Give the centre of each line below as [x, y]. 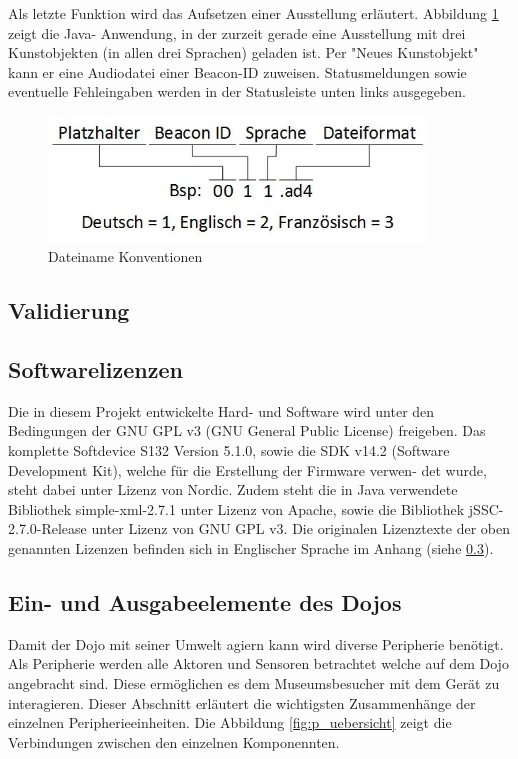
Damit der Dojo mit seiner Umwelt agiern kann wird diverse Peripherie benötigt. [256, 643]
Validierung [69, 310]
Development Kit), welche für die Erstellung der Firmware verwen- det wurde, [247, 469]
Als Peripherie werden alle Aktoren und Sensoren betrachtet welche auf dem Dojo [258, 663]
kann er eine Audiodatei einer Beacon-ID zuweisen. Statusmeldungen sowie [237, 71]
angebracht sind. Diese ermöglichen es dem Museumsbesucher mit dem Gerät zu [254, 682]
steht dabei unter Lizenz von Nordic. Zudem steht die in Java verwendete [233, 489]
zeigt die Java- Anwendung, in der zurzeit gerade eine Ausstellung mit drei [237, 32]
